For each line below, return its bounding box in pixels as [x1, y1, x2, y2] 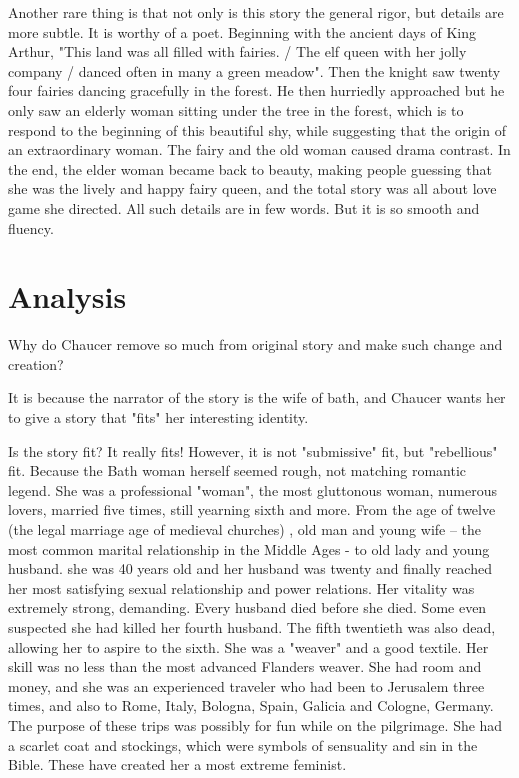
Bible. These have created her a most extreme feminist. [8, 754, 347, 775]
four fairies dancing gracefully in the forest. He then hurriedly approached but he [8, 80, 505, 101]
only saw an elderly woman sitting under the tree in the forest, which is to [8, 99, 464, 120]
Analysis [8, 276, 127, 317]
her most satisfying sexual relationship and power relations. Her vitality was [8, 577, 475, 598]
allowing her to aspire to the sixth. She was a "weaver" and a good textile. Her [8, 636, 489, 657]
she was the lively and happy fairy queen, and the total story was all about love [8, 178, 497, 199]
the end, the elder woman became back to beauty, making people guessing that [8, 158, 492, 179]
